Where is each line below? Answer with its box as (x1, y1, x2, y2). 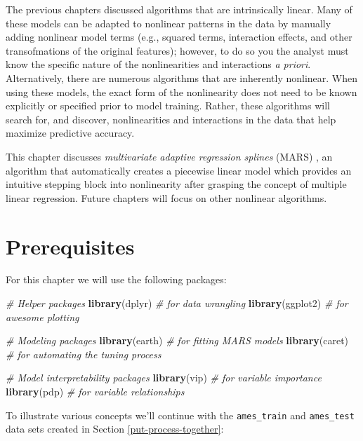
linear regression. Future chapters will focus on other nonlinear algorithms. (6, 190, 327, 205)
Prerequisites (6, 231, 135, 260)
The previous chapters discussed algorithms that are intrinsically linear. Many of (6, 2, 352, 16)
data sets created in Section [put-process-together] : (6, 421, 224, 436)
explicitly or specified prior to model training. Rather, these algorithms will (6, 98, 330, 113)
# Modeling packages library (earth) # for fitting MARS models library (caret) (6, 333, 349, 348)
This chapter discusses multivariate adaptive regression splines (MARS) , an (6, 149, 333, 163)
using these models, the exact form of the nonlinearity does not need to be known (6, 84, 357, 99)
